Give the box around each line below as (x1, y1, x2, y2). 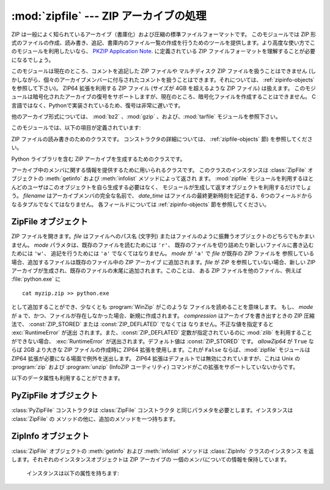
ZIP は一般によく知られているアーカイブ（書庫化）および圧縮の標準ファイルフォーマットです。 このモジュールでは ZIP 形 (11, 31, 317, 38)
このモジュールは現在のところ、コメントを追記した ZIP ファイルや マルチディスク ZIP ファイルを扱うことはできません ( (11, 67, 311, 75)
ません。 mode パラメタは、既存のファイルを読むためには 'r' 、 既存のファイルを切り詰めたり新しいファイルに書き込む (11, 241, 314, 248)
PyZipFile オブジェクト (11, 390, 98, 401)
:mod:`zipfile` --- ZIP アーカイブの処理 (11, 9, 207, 23)
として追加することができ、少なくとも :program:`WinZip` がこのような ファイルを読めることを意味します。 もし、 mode (11, 303, 313, 311)
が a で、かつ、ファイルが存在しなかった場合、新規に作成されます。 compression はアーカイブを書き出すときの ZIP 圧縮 (11, 312, 315, 319)
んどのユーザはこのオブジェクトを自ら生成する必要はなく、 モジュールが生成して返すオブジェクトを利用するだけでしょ (11, 184, 312, 191)
